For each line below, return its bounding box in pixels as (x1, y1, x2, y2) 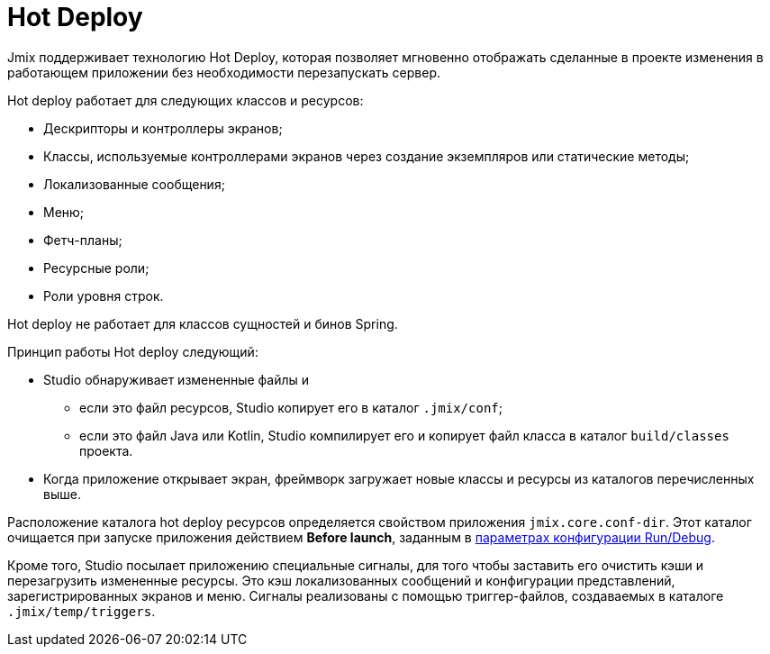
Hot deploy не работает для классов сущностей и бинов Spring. (7, 315, 398, 332)
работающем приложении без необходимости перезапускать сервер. (7, 64, 441, 80)
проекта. (79, 442, 133, 459)
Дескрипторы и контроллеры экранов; (43, 120, 283, 136)
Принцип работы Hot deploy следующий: (7, 343, 258, 359)
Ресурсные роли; (43, 259, 149, 276)
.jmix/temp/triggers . (7, 603, 156, 619)
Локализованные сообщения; (43, 176, 225, 192)
